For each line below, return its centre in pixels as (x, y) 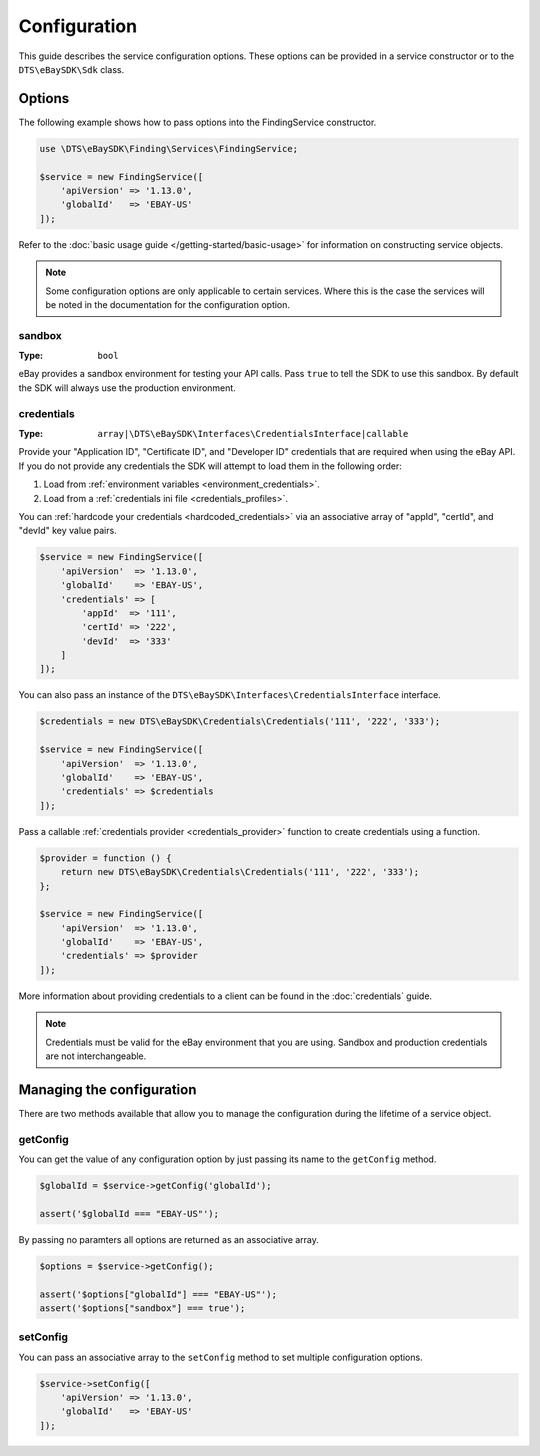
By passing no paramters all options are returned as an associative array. (169, 1239)
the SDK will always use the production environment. (127, 387)
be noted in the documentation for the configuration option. (167, 304)
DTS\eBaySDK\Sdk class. (71, 69)
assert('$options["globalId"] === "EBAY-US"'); (158, 1294)
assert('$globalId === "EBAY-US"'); (129, 1213)
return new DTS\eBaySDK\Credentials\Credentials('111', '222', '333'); (240, 872)
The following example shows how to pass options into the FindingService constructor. (197, 122)
